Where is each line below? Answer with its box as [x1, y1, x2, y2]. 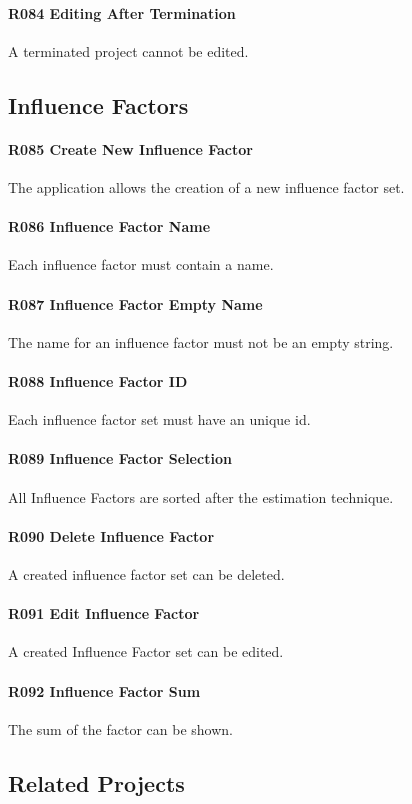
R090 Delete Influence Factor [8, 525, 215, 546]
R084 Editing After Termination [8, 2, 236, 23]
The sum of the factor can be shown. [8, 718, 233, 739]
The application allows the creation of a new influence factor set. [8, 176, 405, 197]
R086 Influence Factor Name [8, 216, 211, 237]
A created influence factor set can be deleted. [8, 563, 285, 584]
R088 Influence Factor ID [8, 370, 188, 391]
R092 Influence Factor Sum [8, 680, 201, 701]
